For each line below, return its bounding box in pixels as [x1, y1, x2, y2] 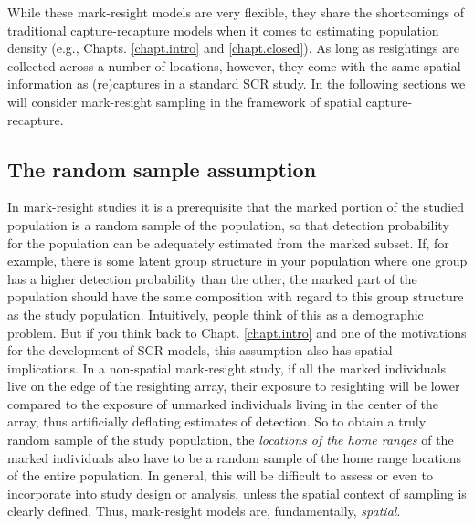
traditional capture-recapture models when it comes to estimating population [7, 20, 439, 39]
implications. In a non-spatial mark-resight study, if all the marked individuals [7, 358, 447, 377]
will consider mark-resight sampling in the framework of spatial [7, 91, 362, 110]
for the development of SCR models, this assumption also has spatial [7, 341, 393, 360]
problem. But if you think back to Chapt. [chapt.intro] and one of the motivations [7, 322, 467, 342]
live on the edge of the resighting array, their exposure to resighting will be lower [7, 376, 460, 395]
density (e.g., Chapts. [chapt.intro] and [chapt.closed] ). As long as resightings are [7, 38, 459, 58]
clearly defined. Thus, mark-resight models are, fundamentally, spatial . [7, 501, 401, 521]
